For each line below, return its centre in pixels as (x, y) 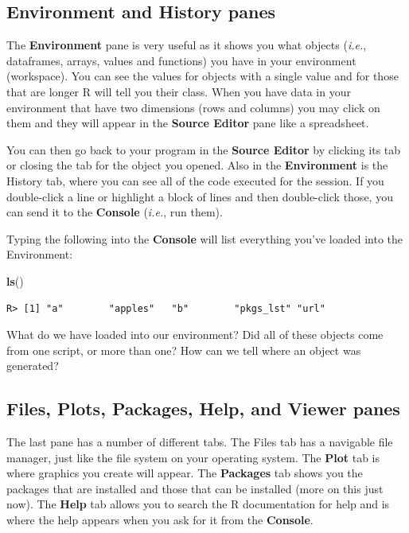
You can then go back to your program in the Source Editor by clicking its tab (204, 149)
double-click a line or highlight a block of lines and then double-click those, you (200, 196)
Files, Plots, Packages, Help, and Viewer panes (203, 409)
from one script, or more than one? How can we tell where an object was (184, 350)
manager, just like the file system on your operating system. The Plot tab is (193, 457)
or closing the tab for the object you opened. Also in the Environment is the (197, 165)
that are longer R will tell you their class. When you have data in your (179, 91)
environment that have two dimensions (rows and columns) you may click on (193, 107)
